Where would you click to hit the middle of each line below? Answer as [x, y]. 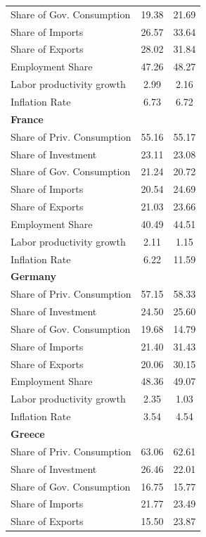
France [27, 119]
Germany [33, 276]
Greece [28, 434]
